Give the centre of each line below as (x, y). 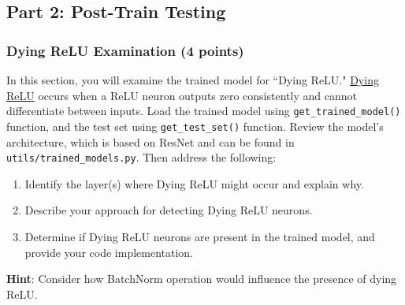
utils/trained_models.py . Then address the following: (141, 157)
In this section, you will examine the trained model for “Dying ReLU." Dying (193, 80)
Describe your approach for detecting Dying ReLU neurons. (169, 210)
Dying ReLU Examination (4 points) (125, 50)
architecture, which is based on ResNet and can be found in (150, 141)
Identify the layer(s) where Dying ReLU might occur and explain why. (194, 183)
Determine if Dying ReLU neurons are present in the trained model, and (200, 236)
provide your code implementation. (109, 252)
